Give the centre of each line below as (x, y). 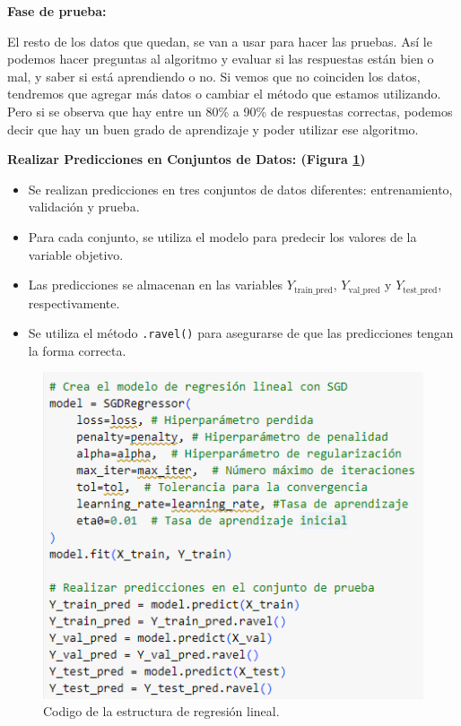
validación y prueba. (84, 207)
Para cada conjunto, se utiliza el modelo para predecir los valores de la (222, 236)
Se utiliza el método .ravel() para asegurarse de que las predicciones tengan (241, 333)
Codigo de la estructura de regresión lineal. (161, 711)
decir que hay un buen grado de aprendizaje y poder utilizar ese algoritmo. (213, 129)
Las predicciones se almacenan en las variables (156, 285)
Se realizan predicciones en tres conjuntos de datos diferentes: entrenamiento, (240, 189)
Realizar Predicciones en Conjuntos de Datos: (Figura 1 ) (187, 159)
